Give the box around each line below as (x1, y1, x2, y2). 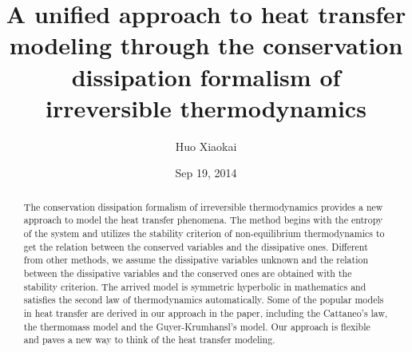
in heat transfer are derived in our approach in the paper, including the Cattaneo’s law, (23, 306, 388, 319)
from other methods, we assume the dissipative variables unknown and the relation (23, 253, 369, 267)
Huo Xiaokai (175, 137, 237, 154)
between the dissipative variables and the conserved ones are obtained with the (23, 266, 352, 279)
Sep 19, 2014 (175, 164, 237, 181)
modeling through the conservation (9, 29, 403, 61)
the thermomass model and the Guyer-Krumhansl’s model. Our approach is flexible (23, 319, 370, 333)
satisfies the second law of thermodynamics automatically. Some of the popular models (23, 293, 384, 307)
